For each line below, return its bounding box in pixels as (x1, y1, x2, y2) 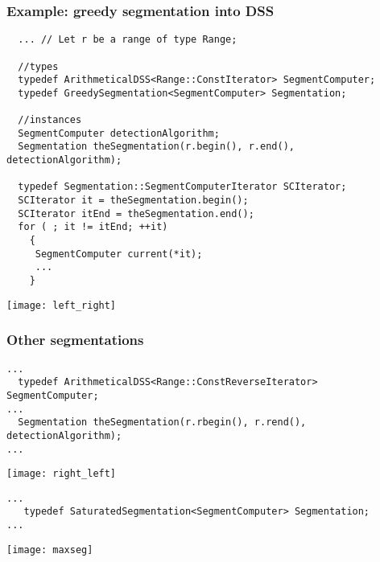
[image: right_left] (6, 468, 117, 480)
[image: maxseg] (6, 544, 93, 556)
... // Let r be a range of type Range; (18, 34, 237, 46)
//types (18, 60, 59, 72)
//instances (18, 114, 82, 126)
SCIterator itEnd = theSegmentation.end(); (18, 207, 254, 219)
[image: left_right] (6, 299, 117, 311)
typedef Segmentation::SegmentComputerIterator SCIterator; (18, 181, 347, 193)
